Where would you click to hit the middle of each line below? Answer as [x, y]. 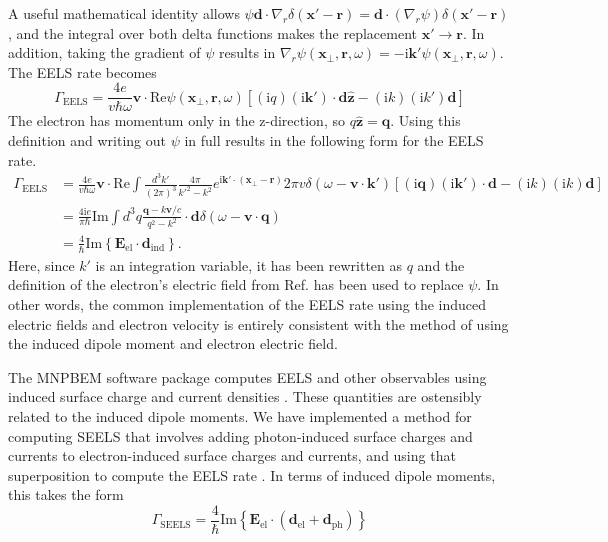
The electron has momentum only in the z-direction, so [176, 120]
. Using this [425, 120]
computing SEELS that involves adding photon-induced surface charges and [240, 435]
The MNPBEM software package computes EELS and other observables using [247, 376]
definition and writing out [87, 140]
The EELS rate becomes [82, 71]
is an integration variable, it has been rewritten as [249, 264]
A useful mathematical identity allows [124, 13]
